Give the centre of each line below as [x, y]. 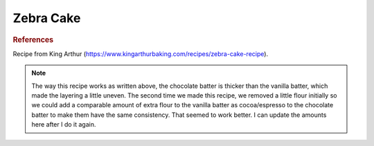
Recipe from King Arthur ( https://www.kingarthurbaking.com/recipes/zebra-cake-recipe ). [141, 54]
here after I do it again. [64, 125]
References [33, 39]
